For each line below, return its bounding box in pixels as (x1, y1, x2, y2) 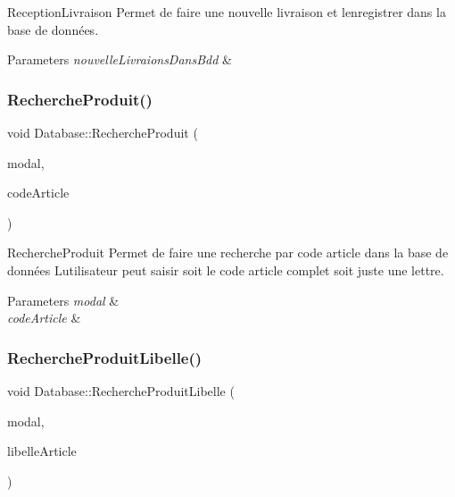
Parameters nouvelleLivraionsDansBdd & (7, 50, 232, 69)
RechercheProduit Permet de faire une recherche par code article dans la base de (7, 243, 449, 262)
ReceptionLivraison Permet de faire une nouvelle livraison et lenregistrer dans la (7, 3, 446, 21)
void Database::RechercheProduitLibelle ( (7, 381, 235, 400)
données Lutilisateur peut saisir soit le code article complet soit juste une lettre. (7, 260, 444, 279)
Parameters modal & (7, 291, 120, 309)
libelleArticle (7, 442, 77, 460)
